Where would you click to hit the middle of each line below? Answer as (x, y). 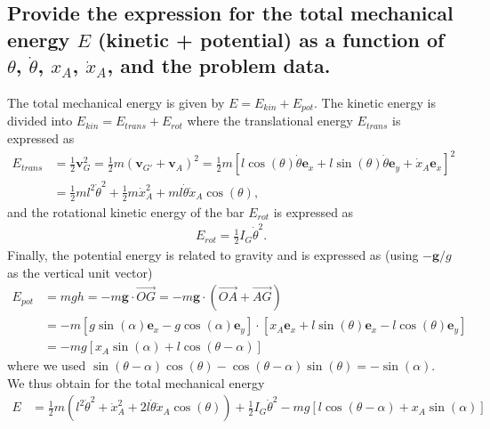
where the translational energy (270, 121)
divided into (40, 121)
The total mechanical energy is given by (116, 102)
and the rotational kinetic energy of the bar (126, 211)
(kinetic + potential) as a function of (271, 39)
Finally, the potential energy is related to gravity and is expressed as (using (213, 254)
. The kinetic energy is (375, 102)
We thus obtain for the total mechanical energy (136, 382)
